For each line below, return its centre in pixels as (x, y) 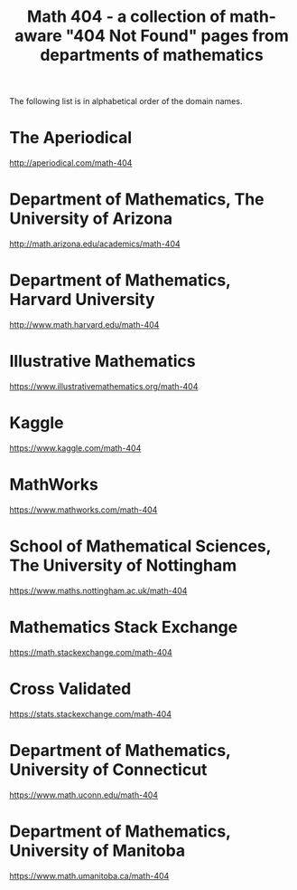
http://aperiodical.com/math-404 (71, 163)
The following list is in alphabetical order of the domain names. (126, 101)
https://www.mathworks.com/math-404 (84, 510)
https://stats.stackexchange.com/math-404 (90, 713)
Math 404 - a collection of (126, 17)
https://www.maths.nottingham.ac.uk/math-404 (98, 590)
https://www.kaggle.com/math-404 (75, 448)
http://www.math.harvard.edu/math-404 (84, 325)
